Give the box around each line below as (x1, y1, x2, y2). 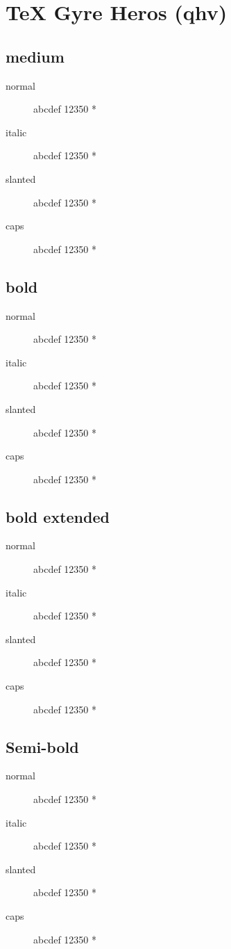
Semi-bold (6, 736, 79, 757)
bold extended (6, 505, 110, 527)
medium (6, 45, 65, 67)
